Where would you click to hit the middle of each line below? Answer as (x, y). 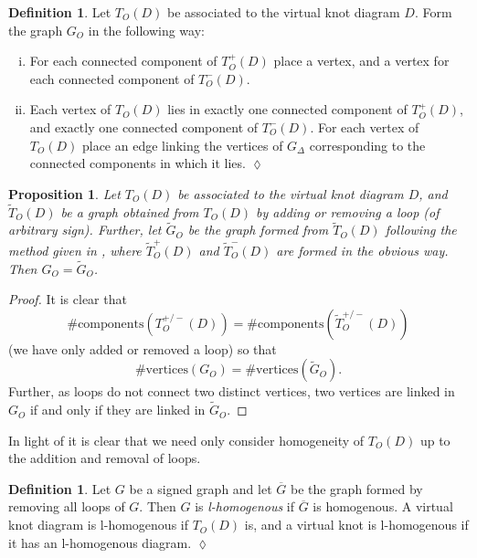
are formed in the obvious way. (362, 250)
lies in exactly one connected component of (287, 109)
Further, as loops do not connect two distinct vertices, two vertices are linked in (232, 391)
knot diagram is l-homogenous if (98, 525)
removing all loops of (67, 506)
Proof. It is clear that (68, 299)
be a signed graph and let (201, 488)
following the (421, 230)
